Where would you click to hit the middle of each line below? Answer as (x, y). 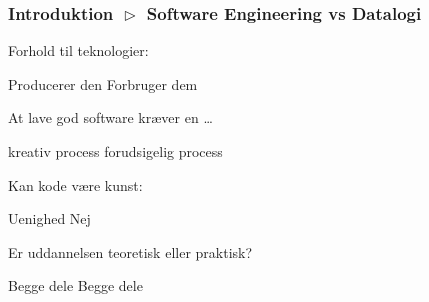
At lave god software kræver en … (110, 117)
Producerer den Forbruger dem (103, 83)
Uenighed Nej (49, 218)
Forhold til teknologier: (78, 50)
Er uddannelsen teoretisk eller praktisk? (130, 251)
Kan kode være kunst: (75, 184)
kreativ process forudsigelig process (115, 151)
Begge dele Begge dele (75, 285)
